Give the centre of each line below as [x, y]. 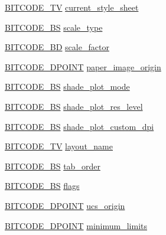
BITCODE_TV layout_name [59, 146]
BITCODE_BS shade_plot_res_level [74, 106]
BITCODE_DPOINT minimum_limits [76, 225]
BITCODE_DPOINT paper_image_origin [83, 66]
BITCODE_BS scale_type [54, 27]
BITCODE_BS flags [42, 186]
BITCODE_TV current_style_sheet [72, 7]
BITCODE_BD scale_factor [57, 47]
